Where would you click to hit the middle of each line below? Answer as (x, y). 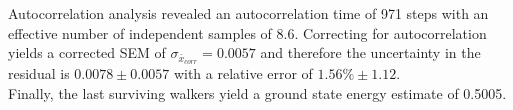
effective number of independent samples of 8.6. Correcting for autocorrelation (247, 32)
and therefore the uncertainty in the (370, 52)
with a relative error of (243, 73)
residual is (39, 73)
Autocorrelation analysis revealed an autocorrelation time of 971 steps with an (248, 13)
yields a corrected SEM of (87, 52)
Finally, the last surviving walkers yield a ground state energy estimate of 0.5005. (257, 92)
